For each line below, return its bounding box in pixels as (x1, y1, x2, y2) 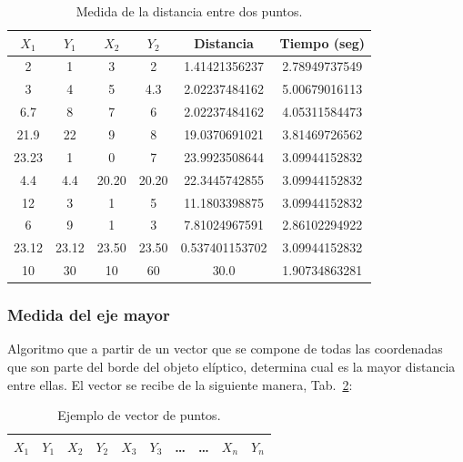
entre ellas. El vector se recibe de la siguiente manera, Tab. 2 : (7, 375, 353, 394)
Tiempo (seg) (279, 33, 366, 52)
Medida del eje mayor (7, 303, 170, 326)
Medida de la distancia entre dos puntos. (75, 2, 303, 20)
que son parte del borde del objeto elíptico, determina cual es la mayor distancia (7, 356, 456, 375)
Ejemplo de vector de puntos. (57, 406, 221, 425)
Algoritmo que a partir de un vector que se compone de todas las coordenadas (7, 339, 443, 358)
